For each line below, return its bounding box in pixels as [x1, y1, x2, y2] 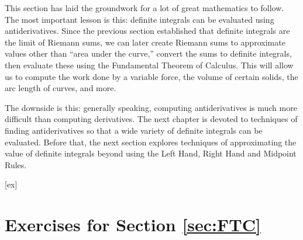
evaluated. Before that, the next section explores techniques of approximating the [5, 135, 297, 148]
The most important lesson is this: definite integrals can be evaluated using [5, 13, 274, 25]
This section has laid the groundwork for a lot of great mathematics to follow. [5, 2, 284, 13]
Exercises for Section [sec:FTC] [5, 213, 261, 236]
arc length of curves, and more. [5, 82, 116, 94]
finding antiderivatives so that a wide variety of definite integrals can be [5, 124, 263, 136]
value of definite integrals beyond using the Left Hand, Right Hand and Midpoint [5, 147, 297, 159]
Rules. [5, 158, 27, 171]
